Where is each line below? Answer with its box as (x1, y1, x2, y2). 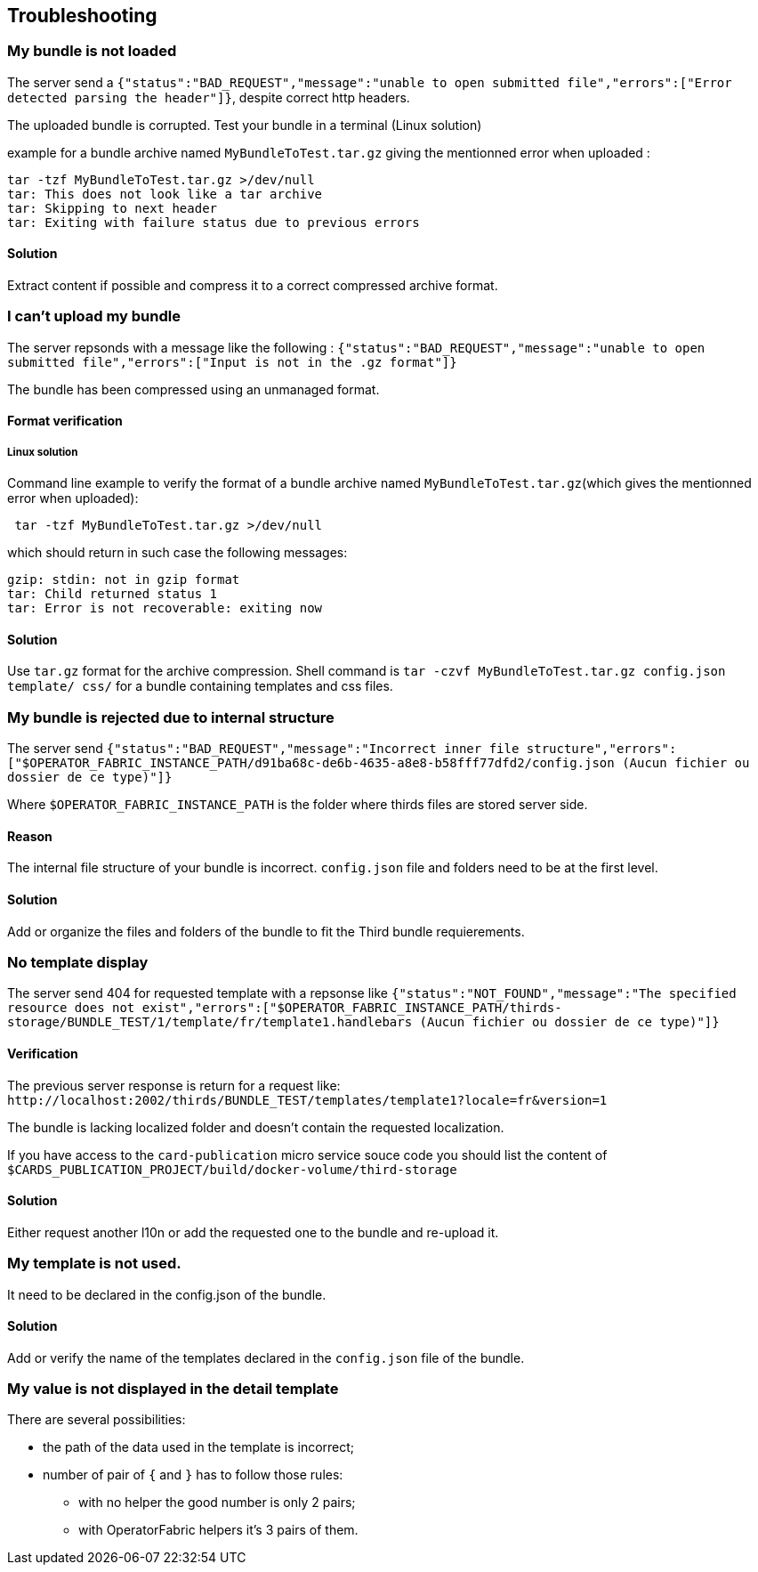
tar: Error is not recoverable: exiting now (7, 601, 323, 616)
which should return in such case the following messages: (7, 545, 348, 561)
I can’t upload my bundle (7, 307, 181, 326)
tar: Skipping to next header (7, 200, 218, 215)
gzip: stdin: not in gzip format (7, 572, 240, 587)
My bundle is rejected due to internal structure (7, 708, 335, 726)
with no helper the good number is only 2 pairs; (78, 1495, 356, 1511)
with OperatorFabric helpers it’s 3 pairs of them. (78, 1522, 359, 1538)
